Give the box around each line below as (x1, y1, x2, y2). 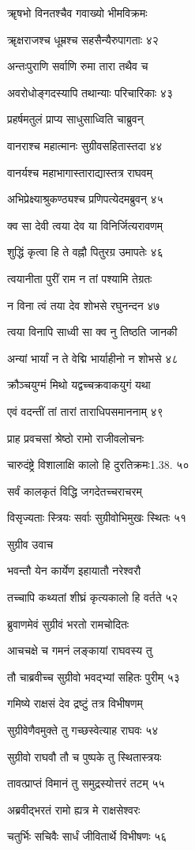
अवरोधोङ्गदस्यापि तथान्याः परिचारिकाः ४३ (7, 84, 173, 100)
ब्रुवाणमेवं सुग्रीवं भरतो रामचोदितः (7, 615, 129, 632)
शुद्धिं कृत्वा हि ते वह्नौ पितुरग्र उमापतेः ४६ (7, 244, 163, 260)
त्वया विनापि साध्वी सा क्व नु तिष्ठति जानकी (7, 323, 178, 340)
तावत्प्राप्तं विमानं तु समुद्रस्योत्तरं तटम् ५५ (7, 775, 165, 791)
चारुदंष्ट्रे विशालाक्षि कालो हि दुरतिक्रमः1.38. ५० (7, 456, 189, 473)
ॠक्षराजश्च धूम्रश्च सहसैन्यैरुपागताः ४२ (7, 31, 159, 47)
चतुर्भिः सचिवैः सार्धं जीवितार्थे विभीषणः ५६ (7, 828, 167, 844)
